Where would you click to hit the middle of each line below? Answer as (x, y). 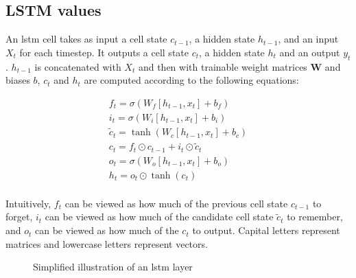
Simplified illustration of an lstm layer (113, 267)
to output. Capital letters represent (266, 230)
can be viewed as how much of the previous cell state (176, 203)
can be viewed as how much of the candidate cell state (159, 217)
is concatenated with (78, 66)
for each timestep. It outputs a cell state (104, 52)
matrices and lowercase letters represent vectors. (107, 243)
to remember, (315, 217)
